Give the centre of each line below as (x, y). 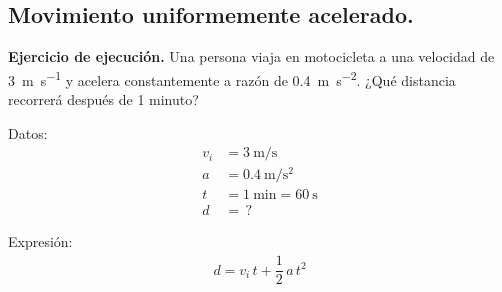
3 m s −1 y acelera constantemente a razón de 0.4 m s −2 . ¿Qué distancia (232, 78)
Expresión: (40, 241)
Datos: (28, 132)
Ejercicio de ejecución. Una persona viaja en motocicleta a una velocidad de (251, 56)
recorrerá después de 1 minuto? (103, 99)
